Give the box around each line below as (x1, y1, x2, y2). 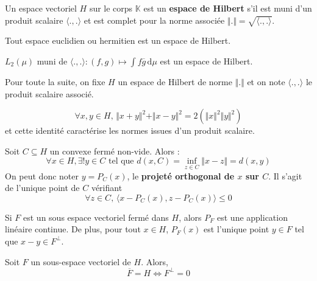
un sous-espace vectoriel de (30, 255, 131, 268)
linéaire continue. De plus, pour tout (5, 223, 141, 235)
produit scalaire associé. (5, 87, 94, 100)
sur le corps (89, 2, 133, 14)
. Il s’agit (268, 169, 302, 182)
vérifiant (91, 181, 123, 194)
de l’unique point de (5, 181, 80, 194)
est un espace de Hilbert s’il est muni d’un (143, 2, 312, 14)
